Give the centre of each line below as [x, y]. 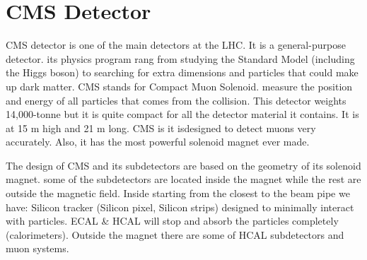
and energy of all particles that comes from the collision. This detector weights [176, 100]
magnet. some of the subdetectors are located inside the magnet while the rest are [183, 179]
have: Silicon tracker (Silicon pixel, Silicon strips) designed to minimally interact [180, 207]
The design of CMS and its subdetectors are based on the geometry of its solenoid [183, 165]
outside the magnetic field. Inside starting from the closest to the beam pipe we [178, 193]
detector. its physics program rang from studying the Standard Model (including [180, 58]
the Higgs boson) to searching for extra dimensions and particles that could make [182, 72]
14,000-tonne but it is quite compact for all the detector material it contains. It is [182, 114]
